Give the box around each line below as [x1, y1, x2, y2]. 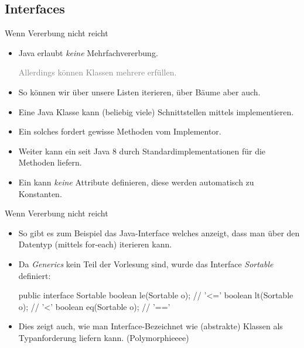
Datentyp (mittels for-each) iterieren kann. [18, 238, 172, 250]
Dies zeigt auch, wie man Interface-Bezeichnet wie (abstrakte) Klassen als [18, 320, 283, 332]
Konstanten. [18, 187, 62, 199]
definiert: [18, 269, 51, 281]
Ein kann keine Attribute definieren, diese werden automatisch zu [18, 175, 254, 188]
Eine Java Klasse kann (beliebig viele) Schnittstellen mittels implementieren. [18, 105, 294, 118]
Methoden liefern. [18, 156, 82, 168]
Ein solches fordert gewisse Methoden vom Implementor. [18, 125, 221, 137]
